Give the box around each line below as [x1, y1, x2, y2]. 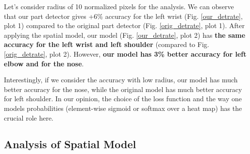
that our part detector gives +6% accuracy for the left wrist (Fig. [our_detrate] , [4, 11, 243, 21]
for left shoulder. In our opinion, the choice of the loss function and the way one [4, 93, 242, 104]
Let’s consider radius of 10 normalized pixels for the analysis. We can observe [4, 1, 234, 11]
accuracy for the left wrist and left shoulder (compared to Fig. [4, 39, 209, 49]
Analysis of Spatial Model [4, 136, 136, 151]
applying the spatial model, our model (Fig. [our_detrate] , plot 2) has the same [4, 30, 246, 40]
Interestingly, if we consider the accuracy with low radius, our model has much [4, 75, 238, 85]
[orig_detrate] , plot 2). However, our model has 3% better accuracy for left [4, 48, 247, 59]
